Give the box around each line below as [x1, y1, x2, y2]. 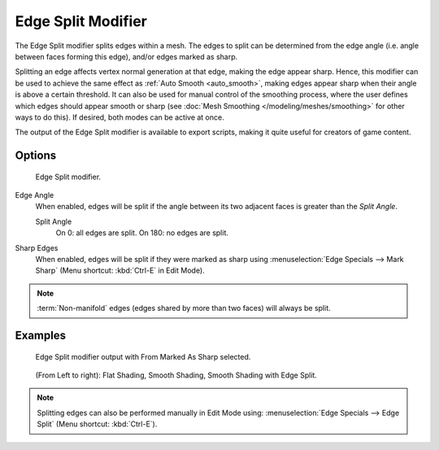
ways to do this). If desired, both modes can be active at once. [15, 112, 224, 122]
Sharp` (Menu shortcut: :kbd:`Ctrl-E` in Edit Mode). [35, 265, 205, 276]
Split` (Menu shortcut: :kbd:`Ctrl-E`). [37, 419, 158, 429]
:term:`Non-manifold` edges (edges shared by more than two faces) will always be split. [37, 304, 331, 313]
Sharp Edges [15, 242, 59, 252]
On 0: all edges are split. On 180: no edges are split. [55, 228, 229, 238]
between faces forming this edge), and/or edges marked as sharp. [15, 51, 238, 61]
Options [15, 149, 57, 163]
